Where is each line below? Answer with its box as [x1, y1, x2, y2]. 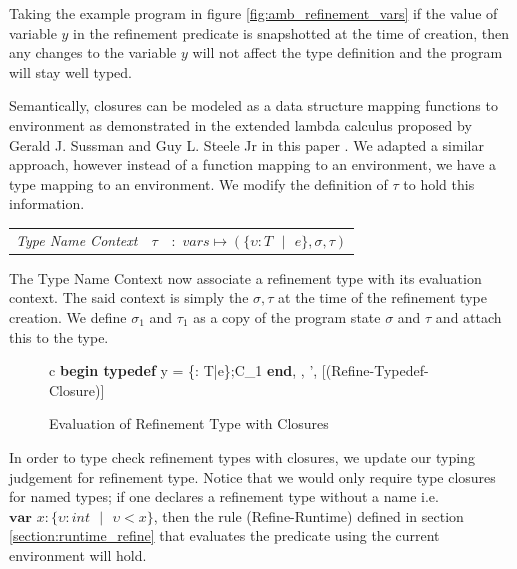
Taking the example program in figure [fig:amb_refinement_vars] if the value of [9, 3, 498, 23]
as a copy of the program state [193, 306, 381, 327]
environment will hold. [9, 544, 147, 565]
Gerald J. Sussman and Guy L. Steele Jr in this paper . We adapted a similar [9, 134, 484, 155]
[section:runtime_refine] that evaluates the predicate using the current [9, 525, 440, 546]
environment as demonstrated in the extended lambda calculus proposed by [9, 114, 472, 135]
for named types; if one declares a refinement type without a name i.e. [9, 486, 439, 507]
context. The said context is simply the [9, 287, 249, 308]
